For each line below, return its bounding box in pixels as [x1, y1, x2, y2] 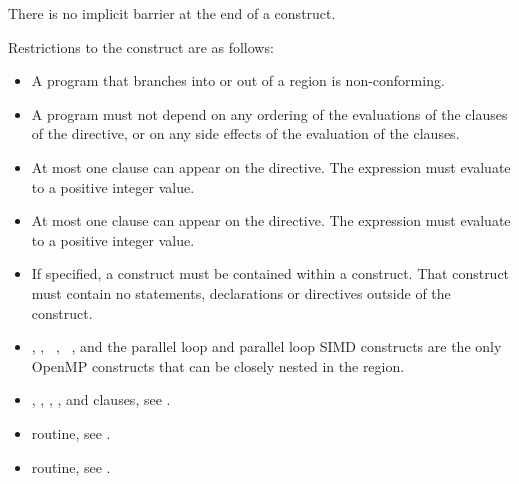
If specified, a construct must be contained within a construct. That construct [31, 263, 510, 284]
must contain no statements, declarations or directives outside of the [31, 282, 451, 303]
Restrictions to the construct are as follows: [8, 36, 274, 57]
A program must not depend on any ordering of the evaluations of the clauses [31, 103, 508, 124]
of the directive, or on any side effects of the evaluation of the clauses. [31, 123, 460, 144]
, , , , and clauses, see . [31, 389, 171, 410]
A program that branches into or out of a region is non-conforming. [31, 70, 445, 91]
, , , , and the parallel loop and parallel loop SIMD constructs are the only [31, 336, 502, 357]
